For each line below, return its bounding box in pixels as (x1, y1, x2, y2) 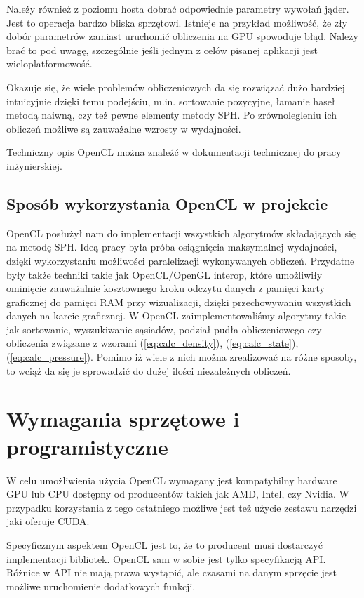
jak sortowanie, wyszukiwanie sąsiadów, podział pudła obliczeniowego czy (6, 321, 322, 336)
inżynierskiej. (6, 158, 62, 173)
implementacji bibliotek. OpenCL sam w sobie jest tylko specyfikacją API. (6, 551, 326, 566)
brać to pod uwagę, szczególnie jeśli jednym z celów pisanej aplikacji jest (6, 42, 318, 57)
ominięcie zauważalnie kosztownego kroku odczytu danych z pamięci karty (6, 281, 325, 295)
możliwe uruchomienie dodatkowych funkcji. (6, 578, 196, 593)
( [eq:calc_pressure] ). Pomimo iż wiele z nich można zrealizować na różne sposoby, (6, 350, 357, 364)
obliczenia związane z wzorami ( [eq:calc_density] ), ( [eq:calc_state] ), (6, 335, 299, 350)
